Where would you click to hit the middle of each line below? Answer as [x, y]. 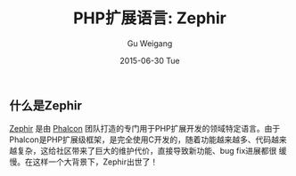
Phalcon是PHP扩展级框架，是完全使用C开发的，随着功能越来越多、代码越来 [148, 140]
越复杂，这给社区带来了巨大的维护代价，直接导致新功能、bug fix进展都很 [143, 151]
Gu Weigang [150, 43]
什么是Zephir [46, 105]
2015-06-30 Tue [150, 60]
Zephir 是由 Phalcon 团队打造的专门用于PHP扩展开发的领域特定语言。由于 [145, 129]
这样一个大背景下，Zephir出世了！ [95, 162]
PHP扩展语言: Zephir [150, 18]
